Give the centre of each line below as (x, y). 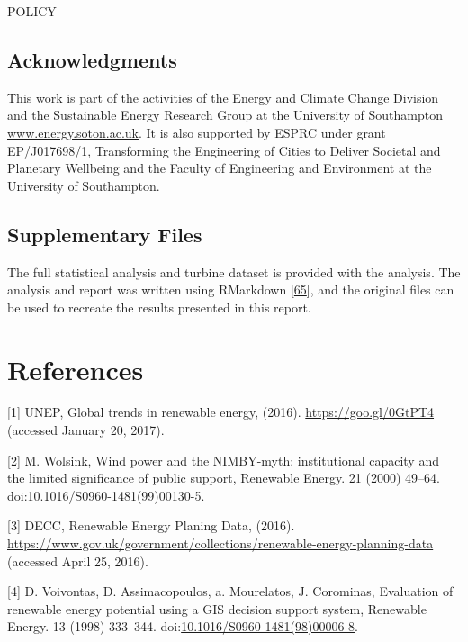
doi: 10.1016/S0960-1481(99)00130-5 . (106, 495)
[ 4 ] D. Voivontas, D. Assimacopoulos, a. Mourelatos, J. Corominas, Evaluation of (230, 591)
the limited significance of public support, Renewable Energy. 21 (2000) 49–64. (224, 478)
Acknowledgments (92, 59)
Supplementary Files (105, 234)
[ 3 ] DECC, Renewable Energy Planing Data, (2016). (151, 525)
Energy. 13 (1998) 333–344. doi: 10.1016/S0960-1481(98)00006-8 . (183, 626)
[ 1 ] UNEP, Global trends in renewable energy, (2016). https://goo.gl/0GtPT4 (221, 412)
